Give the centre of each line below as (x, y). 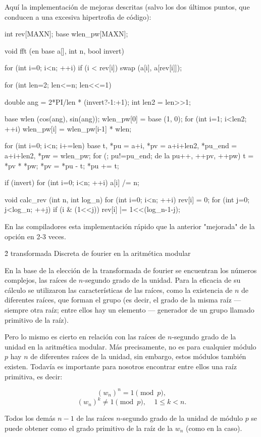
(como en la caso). (214, 428)
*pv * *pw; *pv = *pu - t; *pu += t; (62, 165)
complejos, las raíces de (41, 280)
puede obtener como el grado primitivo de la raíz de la (89, 428)
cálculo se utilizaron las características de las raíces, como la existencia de (119, 290)
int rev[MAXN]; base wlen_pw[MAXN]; (66, 34)
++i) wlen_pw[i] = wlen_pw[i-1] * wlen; (68, 128)
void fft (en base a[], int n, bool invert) (64, 50)
